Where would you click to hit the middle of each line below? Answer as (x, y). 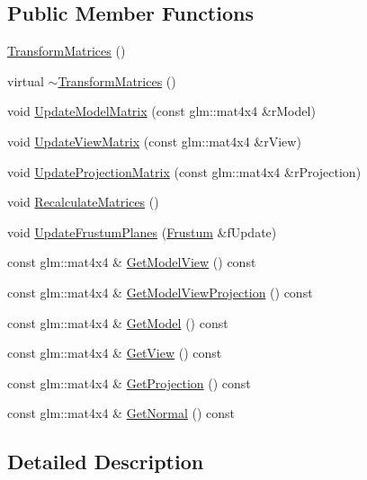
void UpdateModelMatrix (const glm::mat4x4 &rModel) (161, 111)
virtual (26, 80)
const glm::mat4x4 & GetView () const (115, 353)
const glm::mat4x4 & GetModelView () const (132, 262)
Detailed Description (106, 462)
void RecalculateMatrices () (83, 202)
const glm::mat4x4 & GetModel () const (118, 322)
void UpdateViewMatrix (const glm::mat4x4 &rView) (154, 141)
